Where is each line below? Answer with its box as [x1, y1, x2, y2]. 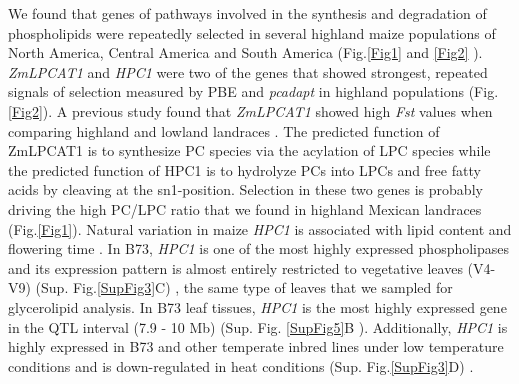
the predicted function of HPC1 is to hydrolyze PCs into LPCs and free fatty [8, 159, 481, 180]
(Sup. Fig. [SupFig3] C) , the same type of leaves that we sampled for [35, 277, 453, 298]
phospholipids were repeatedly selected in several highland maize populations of [8, 22, 496, 43]
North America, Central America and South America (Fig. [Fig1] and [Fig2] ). [8, 42, 483, 63]
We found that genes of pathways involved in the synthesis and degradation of [8, 3, 487, 23]
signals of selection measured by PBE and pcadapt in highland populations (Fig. [8, 81, 499, 102]
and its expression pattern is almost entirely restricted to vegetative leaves [8, 257, 463, 278]
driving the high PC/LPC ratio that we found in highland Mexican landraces [8, 198, 482, 219]
